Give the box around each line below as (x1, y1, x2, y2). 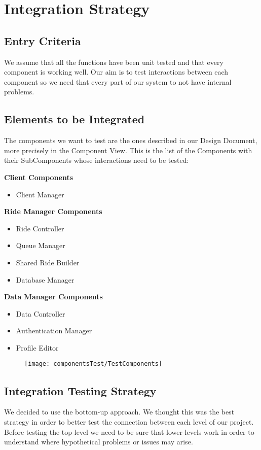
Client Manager (16, 189, 64, 199)
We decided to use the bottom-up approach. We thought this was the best (4, 406, 235, 417)
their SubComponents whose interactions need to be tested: (4, 155, 189, 165)
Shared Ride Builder (16, 257, 80, 267)
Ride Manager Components (4, 206, 102, 217)
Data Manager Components (4, 291, 103, 302)
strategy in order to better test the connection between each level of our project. (4, 416, 254, 427)
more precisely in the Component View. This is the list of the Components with (4, 145, 252, 155)
